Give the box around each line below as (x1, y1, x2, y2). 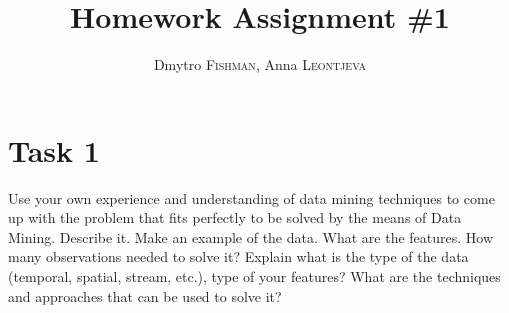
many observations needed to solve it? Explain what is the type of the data (8, 246, 469, 267)
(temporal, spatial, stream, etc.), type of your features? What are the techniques (8, 266, 501, 287)
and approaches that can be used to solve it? (8, 285, 282, 306)
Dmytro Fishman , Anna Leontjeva (153, 54, 367, 75)
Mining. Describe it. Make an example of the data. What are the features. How (8, 226, 494, 247)
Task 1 (8, 129, 100, 170)
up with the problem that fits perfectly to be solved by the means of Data (8, 207, 462, 228)
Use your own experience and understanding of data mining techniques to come (8, 187, 495, 208)
